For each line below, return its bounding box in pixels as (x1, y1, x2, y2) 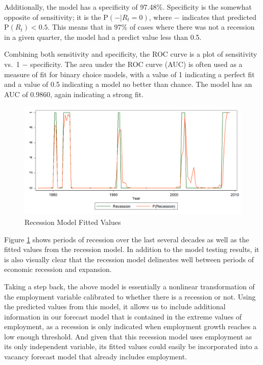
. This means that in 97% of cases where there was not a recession (47, 21, 255, 32)
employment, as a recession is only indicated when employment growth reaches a (4, 321, 256, 332)
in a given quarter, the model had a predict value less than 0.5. (4, 31, 202, 42)
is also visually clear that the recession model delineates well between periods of (4, 254, 254, 264)
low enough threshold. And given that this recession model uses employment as (4, 331, 252, 341)
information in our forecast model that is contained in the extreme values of (4, 311, 242, 322)
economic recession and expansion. (4, 264, 112, 275)
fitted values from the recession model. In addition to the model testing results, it (4, 244, 259, 255)
